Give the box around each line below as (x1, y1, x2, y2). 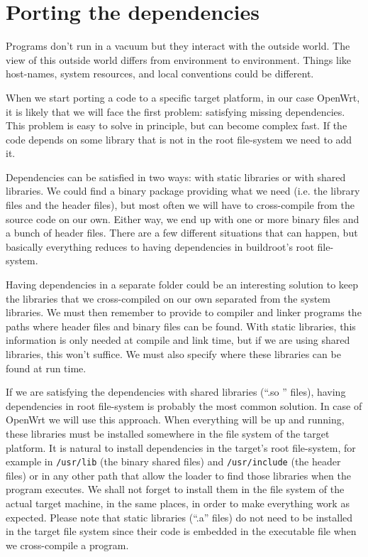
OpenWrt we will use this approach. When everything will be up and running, (6, 412, 345, 427)
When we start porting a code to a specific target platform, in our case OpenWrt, (6, 90, 360, 104)
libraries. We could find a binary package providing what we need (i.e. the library (6, 183, 360, 198)
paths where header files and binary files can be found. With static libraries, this (6, 318, 356, 333)
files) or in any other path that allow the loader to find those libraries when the (6, 467, 351, 482)
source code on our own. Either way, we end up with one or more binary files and (6, 211, 359, 226)
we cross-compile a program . (6, 537, 129, 552)
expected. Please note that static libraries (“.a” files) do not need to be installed (6, 509, 353, 524)
